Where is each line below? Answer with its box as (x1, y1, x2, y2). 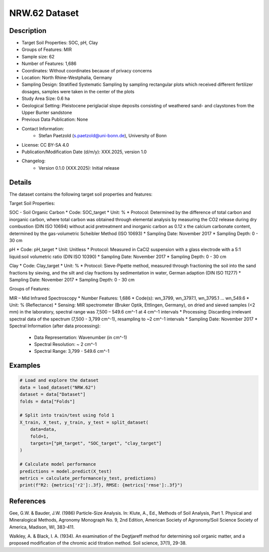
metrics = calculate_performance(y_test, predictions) (19, 475, 156, 481)
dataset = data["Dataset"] (19, 392, 86, 397)
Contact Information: (21, 125, 64, 132)
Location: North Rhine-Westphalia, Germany (21, 75, 112, 81)
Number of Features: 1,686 (21, 60, 77, 67)
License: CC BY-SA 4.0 (21, 142, 69, 148)
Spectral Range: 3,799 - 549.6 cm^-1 (34, 348, 110, 354)
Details (9, 178, 32, 187)
